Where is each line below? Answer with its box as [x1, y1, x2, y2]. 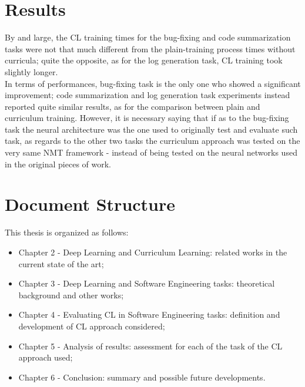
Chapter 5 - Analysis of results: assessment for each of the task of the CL [18, 339, 283, 352]
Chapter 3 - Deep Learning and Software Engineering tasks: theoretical [18, 277, 275, 290]
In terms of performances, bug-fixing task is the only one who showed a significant [5, 77, 301, 89]
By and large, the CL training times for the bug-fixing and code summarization [5, 31, 291, 43]
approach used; [18, 351, 73, 364]
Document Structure [5, 192, 176, 216]
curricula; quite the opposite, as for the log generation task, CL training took [5, 54, 283, 66]
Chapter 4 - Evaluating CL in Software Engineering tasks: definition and [18, 308, 280, 321]
